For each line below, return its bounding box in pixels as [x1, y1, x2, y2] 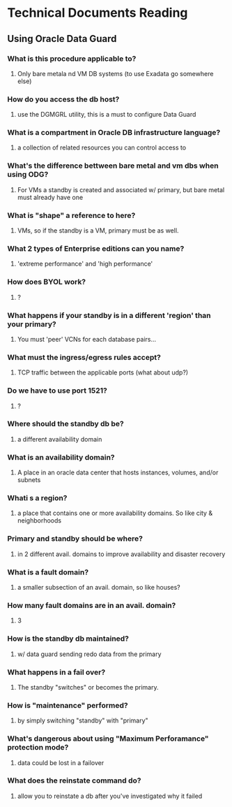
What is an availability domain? [7, 452, 115, 462]
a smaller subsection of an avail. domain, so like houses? [17, 583, 181, 592]
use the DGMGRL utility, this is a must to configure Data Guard [17, 110, 196, 119]
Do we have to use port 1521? [7, 386, 108, 395]
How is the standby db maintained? [7, 634, 130, 644]
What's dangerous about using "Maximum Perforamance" [7, 734, 209, 743]
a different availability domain [17, 435, 102, 443]
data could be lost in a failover [17, 758, 105, 766]
